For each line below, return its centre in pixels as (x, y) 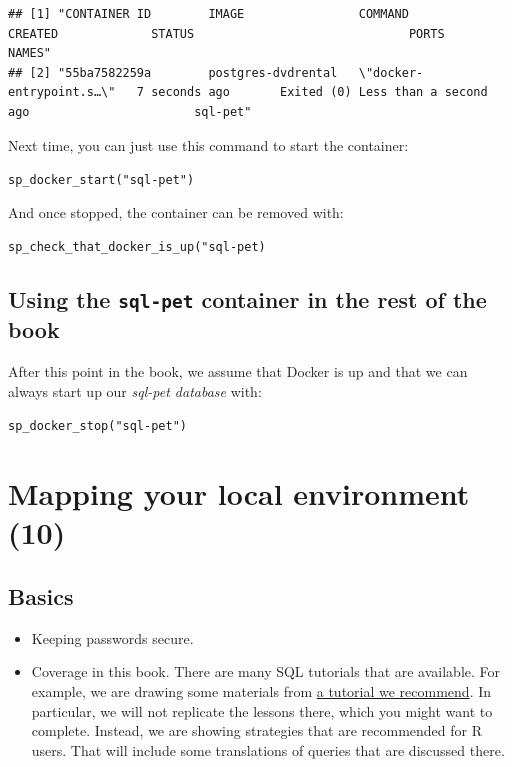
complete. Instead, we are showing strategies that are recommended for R (256, 730)
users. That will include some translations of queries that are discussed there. (268, 749)
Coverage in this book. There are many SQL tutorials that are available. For (266, 671)
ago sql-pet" (130, 111)
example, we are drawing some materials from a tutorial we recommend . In (261, 691)
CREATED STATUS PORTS (226, 33)
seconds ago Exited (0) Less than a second (319, 92)
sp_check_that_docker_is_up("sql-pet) (137, 247)
